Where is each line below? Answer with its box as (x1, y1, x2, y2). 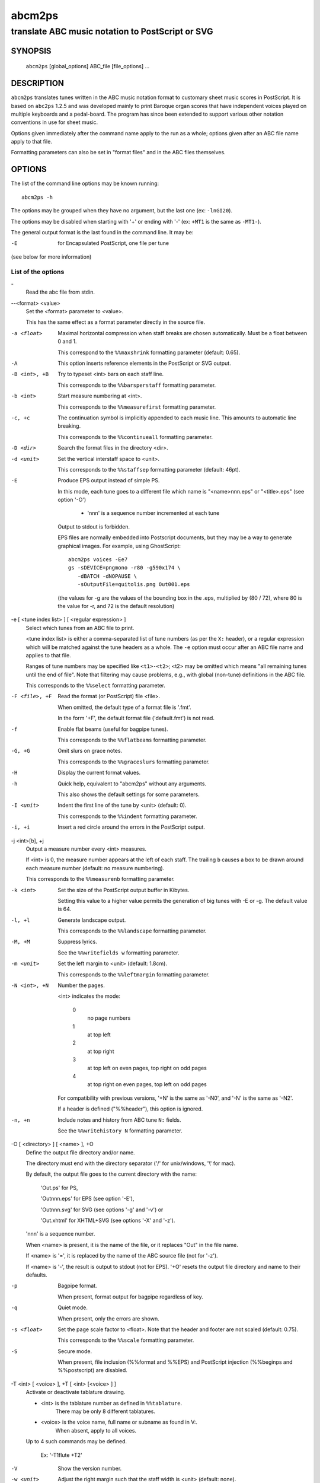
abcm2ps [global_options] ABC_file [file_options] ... (25, 63, 150, 70)
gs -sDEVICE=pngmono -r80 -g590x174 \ (68, 564, 181, 571)
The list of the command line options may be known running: (11, 180, 159, 187)
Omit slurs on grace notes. (57, 747, 123, 755)
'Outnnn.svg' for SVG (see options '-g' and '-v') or (40, 1206, 164, 1213)
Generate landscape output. (57, 916, 126, 924)
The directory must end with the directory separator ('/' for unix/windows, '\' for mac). (25, 1160, 236, 1167)
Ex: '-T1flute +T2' (40, 1451, 82, 1459)
